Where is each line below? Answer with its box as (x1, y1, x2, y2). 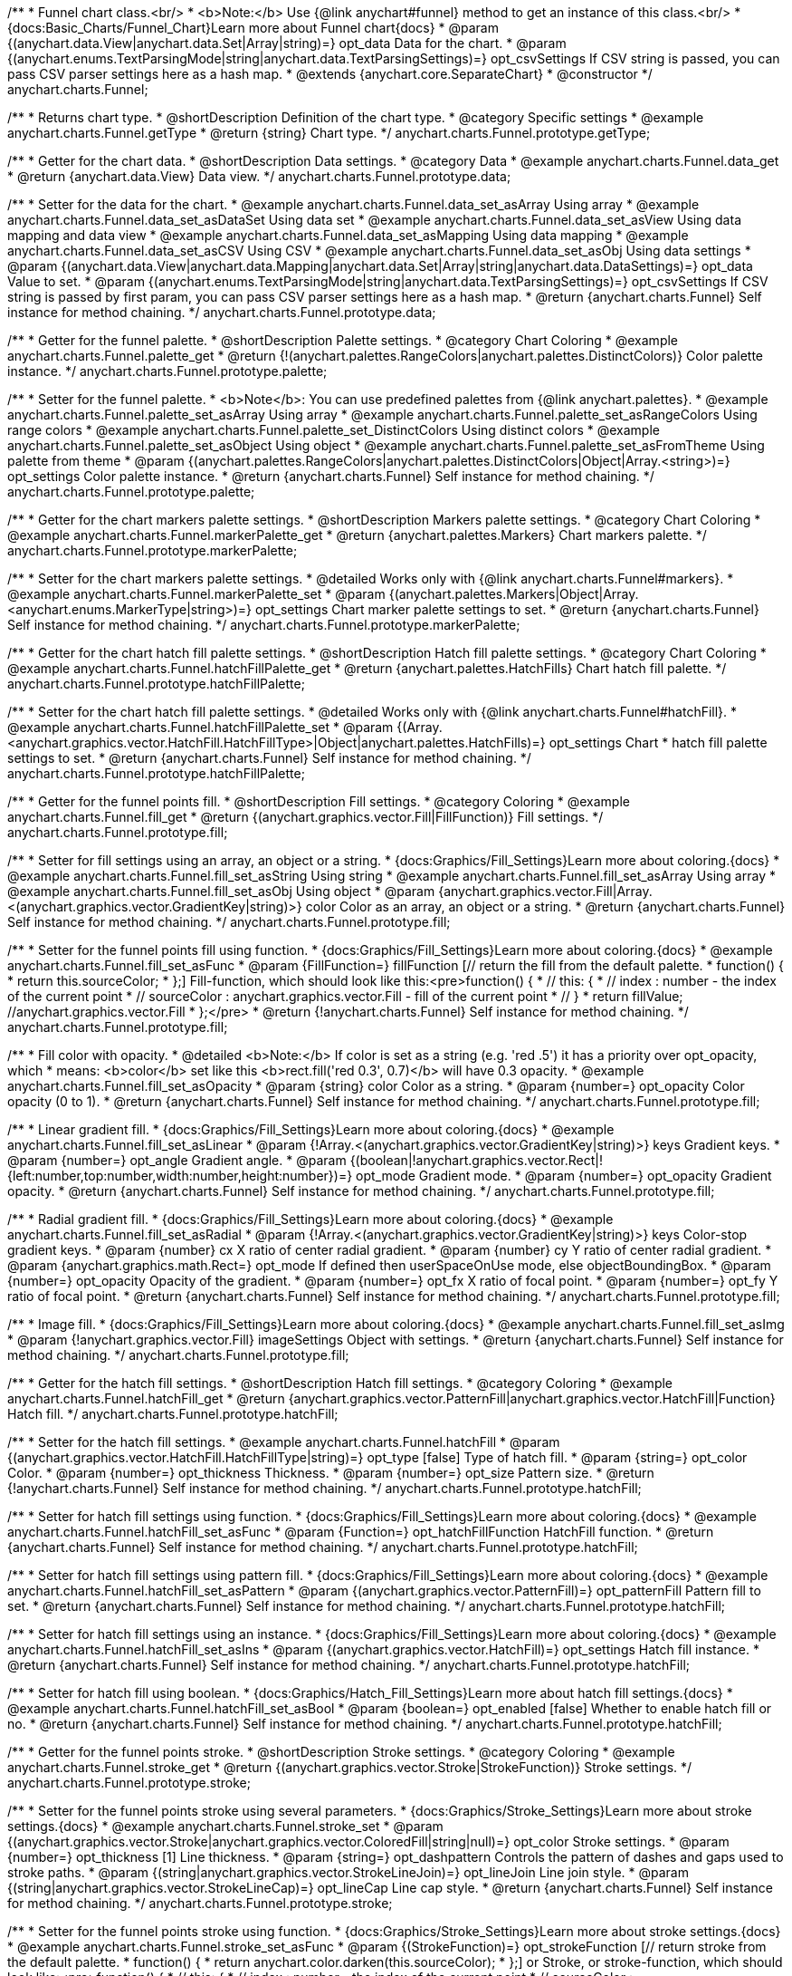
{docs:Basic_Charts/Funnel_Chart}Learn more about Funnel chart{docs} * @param (7, 20, 499, 35)
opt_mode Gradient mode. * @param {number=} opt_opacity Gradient (356, 1168, 772, 1183)
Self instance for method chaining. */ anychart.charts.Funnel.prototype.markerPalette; (7, 617, 520, 632)
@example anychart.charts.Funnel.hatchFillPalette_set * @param (7, 719, 394, 735)
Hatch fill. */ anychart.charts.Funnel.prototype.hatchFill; (7, 1406, 339, 1422)
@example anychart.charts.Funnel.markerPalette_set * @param (7, 586, 386, 602)
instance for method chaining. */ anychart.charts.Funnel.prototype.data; (7, 304, 436, 320)
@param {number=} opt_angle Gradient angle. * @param (7, 1152, 347, 1168)
